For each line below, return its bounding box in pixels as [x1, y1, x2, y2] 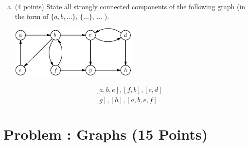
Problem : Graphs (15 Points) [3, 124, 208, 144]
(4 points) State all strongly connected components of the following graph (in [15, 1, 246, 11]
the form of [15, 11, 49, 21]
